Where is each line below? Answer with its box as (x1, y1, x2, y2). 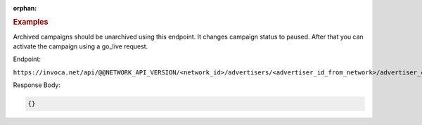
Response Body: (13, 81, 61, 89)
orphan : (13, 4, 37, 12)
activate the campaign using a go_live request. (13, 42, 148, 51)
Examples (13, 18, 49, 27)
